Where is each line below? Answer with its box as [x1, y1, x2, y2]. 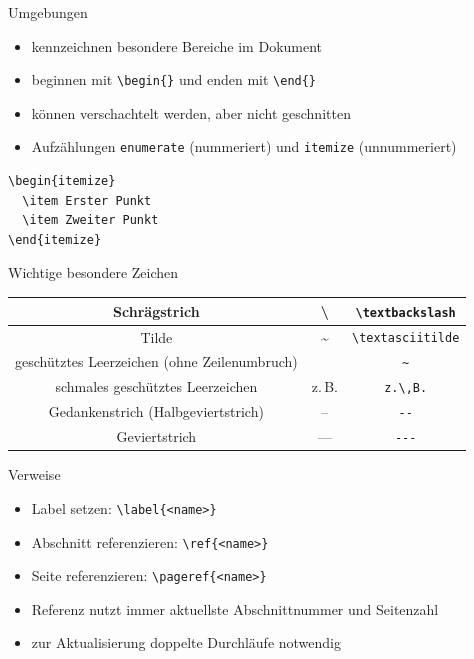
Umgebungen [8, 2, 88, 22]
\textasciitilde [351, 331, 460, 346]
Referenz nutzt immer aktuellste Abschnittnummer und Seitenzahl [31, 598, 439, 619]
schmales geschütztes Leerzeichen [55, 376, 258, 397]
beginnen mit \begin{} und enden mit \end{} [31, 69, 317, 90]
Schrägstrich [113, 300, 200, 321]
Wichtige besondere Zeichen [8, 262, 179, 283]
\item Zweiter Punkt [22, 213, 159, 228]
